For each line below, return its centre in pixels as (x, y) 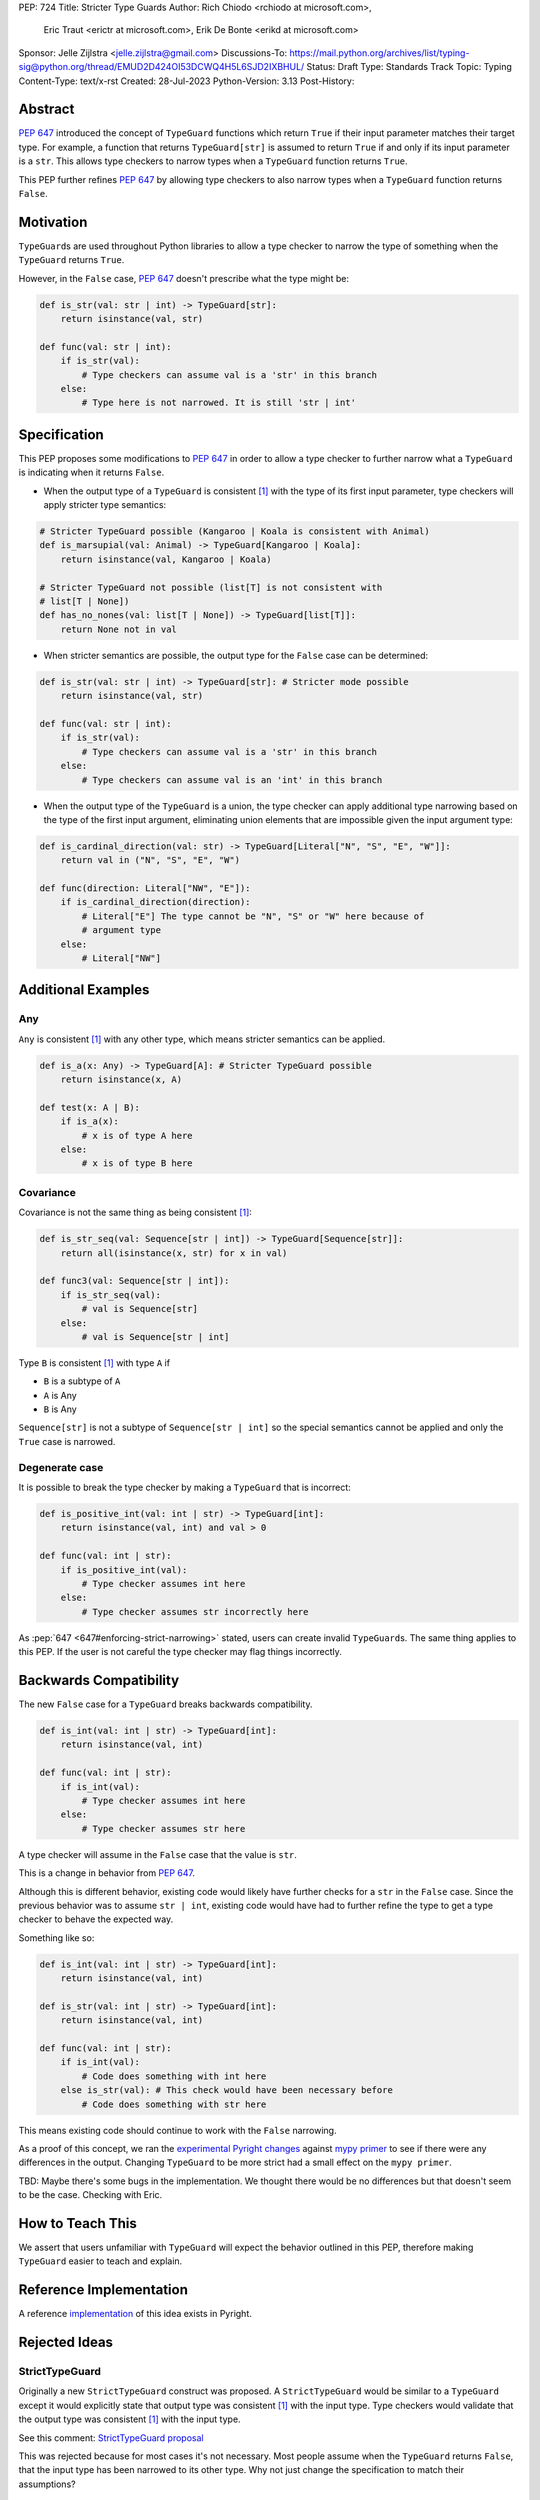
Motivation (53, 221)
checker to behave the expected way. (96, 1919)
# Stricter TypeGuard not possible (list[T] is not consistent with (211, 587)
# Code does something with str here (174, 2104)
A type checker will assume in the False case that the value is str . (157, 1854)
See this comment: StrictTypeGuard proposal (111, 2437)
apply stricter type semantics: (105, 505)
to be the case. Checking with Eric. (90, 2195)
